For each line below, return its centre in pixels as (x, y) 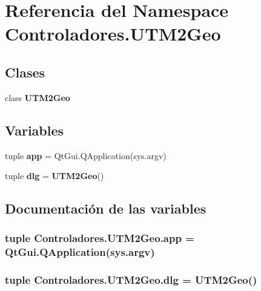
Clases (25, 72)
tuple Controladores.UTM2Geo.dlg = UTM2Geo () (131, 280)
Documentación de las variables (106, 208)
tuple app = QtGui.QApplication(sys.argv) (86, 155)
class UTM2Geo (38, 97)
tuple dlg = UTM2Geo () (55, 176)
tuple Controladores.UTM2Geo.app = (100, 238)
